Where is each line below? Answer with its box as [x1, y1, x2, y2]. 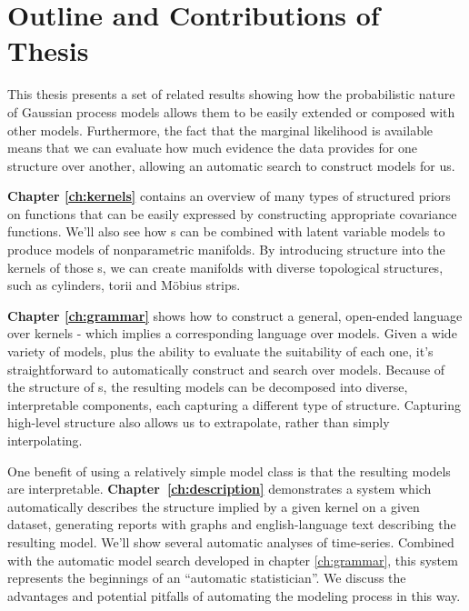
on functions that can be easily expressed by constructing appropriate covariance [7, 204, 457, 223]
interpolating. [7, 431, 83, 449]
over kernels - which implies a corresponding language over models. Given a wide [7, 324, 457, 343]
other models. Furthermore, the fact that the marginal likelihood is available [7, 120, 434, 139]
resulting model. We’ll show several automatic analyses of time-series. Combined [7, 532, 454, 551]
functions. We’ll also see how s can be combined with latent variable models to [7, 222, 445, 241]
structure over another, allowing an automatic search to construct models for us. [7, 155, 455, 175]
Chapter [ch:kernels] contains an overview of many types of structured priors [7, 186, 451, 205]
